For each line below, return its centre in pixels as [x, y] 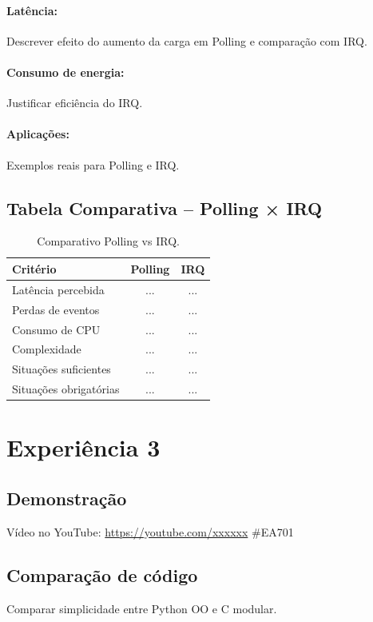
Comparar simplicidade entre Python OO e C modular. [142, 608]
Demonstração [67, 498]
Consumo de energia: [65, 72]
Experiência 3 [83, 447]
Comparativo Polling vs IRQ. [108, 241]
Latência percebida [58, 289]
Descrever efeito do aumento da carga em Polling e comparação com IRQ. [187, 40]
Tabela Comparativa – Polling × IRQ [165, 207]
